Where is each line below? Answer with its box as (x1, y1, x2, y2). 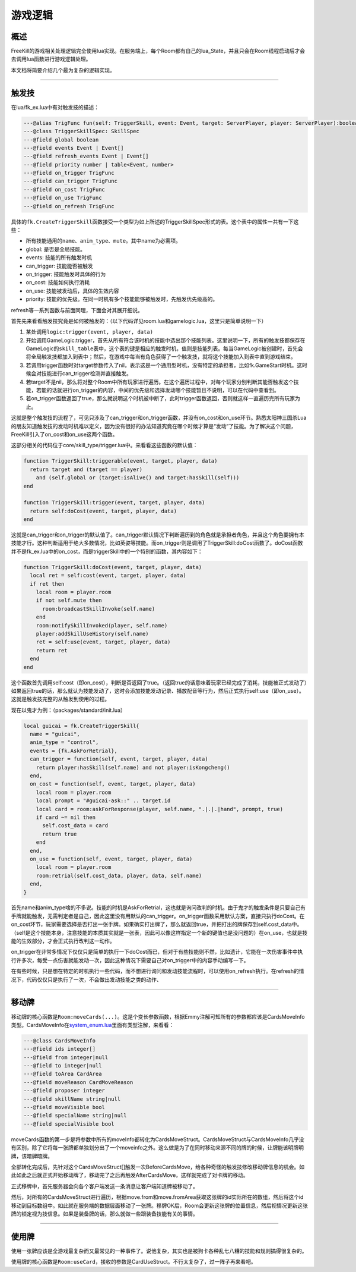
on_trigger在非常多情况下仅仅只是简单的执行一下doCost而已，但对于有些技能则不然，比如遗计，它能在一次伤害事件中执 (11, 948, 303, 956)
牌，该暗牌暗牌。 (11, 1152, 53, 1160)
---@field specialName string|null (23, 1112, 127, 1119)
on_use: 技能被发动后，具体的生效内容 (26, 287, 119, 294)
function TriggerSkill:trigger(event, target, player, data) (23, 500, 205, 506)
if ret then (30, 580, 65, 587)
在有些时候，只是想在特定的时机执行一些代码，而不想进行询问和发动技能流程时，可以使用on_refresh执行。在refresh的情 (11, 968, 305, 975)
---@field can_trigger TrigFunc (23, 178, 118, 184)
